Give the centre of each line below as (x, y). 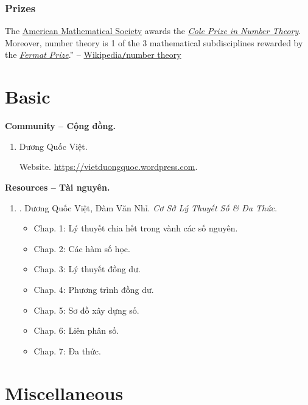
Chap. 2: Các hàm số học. (82, 248)
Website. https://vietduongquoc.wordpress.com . (108, 167)
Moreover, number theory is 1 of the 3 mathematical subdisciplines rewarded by (154, 42)
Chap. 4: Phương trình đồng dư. (94, 289)
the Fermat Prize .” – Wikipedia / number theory (93, 55)
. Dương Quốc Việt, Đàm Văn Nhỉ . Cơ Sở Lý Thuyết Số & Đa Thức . (148, 207)
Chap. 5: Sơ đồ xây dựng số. (86, 310)
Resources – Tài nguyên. (58, 187)
